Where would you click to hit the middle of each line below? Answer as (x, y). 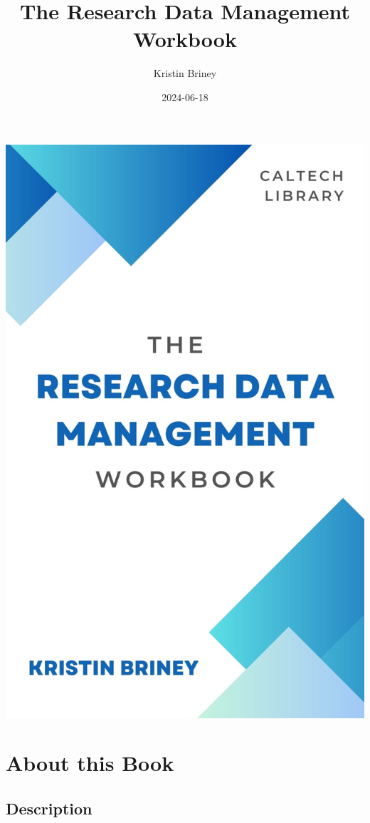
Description (49, 808)
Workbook (185, 39)
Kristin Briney (185, 73)
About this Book (90, 763)
